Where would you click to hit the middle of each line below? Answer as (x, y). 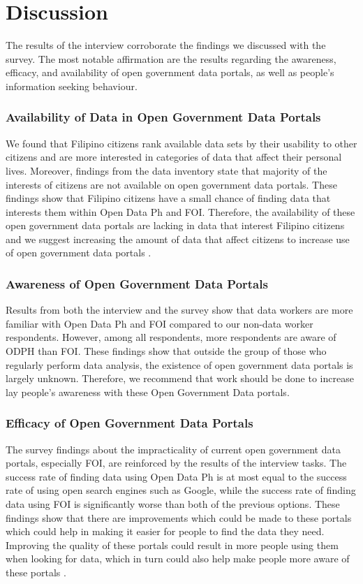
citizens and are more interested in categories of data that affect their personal (174, 157)
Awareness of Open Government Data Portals (137, 283)
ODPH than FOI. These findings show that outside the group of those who (166, 351)
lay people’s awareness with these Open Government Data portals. (148, 392)
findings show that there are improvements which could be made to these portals (179, 517)
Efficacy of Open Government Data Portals (129, 423)
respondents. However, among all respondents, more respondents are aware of (171, 337)
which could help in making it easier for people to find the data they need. (165, 531)
